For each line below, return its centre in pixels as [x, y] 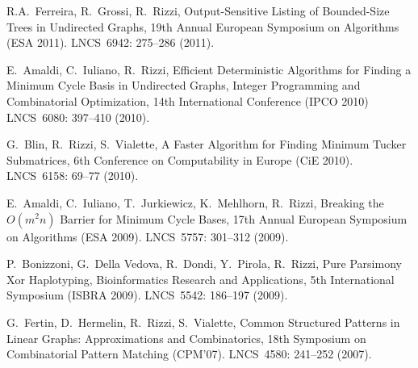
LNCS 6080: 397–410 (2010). [78, 117]
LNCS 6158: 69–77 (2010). [73, 176]
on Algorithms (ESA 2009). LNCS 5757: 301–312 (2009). [148, 236]
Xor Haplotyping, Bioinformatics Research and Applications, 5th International [201, 279]
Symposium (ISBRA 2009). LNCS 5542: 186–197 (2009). [147, 295]
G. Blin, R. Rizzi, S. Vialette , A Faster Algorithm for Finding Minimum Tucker [207, 144]
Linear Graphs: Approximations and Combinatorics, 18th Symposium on [186, 338]
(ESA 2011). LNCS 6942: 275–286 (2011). [111, 42]
